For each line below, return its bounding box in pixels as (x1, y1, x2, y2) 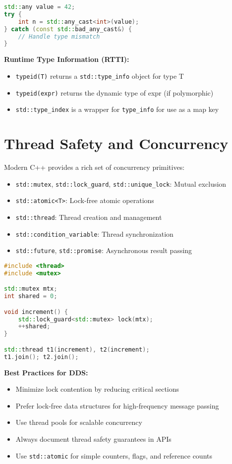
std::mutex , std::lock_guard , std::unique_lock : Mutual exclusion (15, 178, 227, 189)
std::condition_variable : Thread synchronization (15, 228, 174, 239)
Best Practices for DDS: (4, 367, 88, 377)
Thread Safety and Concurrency (4, 133, 229, 153)
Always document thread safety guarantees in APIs (15, 433, 172, 444)
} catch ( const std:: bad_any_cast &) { (4, 25, 132, 33)
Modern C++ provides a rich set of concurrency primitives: (4, 161, 185, 172)
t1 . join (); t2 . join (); (4, 353, 79, 361)
